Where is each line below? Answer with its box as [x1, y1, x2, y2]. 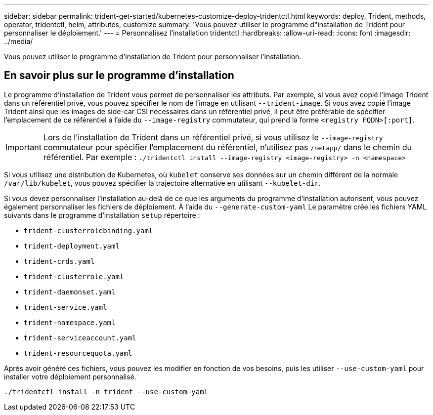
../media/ [4, 37, 33, 45]
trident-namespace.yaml [24, 318, 116, 327]
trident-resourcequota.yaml [24, 349, 132, 357]
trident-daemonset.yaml [24, 288, 116, 296]
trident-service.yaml [24, 303, 107, 311]
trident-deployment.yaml [24, 242, 120, 250]
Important [5, 142, 42, 152]
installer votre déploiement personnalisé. [4, 372, 136, 381]
